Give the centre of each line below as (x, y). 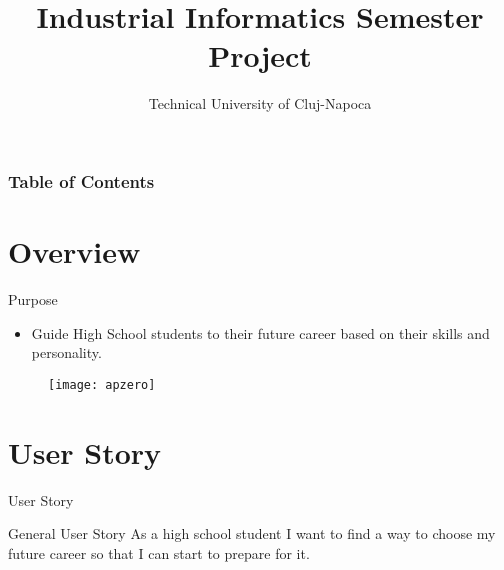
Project (260, 55)
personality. (66, 352)
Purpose (33, 298)
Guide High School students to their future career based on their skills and (260, 332)
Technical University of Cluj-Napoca (260, 103)
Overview (74, 251)
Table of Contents (81, 180)
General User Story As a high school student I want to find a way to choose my (252, 533)
